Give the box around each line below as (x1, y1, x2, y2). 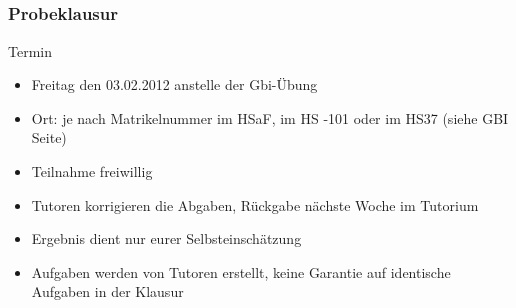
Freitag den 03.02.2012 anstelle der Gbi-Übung (31, 74, 318, 95)
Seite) (31, 127, 67, 148)
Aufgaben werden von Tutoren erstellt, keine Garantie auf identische (31, 261, 451, 282)
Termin (8, 40, 52, 61)
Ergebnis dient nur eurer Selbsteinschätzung (31, 228, 302, 249)
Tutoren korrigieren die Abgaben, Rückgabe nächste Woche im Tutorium (31, 194, 479, 215)
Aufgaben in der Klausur (31, 281, 184, 302)
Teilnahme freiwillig (31, 161, 153, 182)
